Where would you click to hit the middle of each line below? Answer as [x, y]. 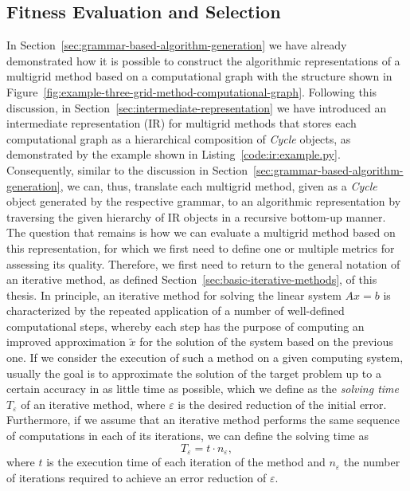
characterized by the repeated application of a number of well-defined [176, 310]
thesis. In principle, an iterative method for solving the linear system [174, 295]
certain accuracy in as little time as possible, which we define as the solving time [203, 389]
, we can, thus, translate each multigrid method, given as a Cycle [219, 185]
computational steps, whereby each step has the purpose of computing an [185, 326]
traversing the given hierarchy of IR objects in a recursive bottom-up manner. [196, 216]
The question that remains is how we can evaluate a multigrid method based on [201, 232]
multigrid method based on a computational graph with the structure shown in [199, 76]
